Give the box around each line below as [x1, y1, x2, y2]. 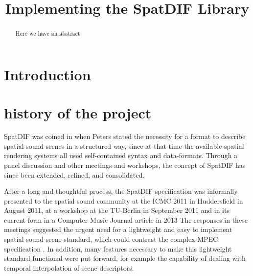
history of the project [4, 103, 152, 123]
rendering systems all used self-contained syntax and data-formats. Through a [4, 150, 238, 161]
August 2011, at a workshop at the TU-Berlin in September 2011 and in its [4, 205, 230, 215]
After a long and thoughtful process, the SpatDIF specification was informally [4, 186, 238, 196]
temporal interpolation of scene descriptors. [4, 262, 134, 273]
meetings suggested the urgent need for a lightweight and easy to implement [4, 224, 232, 234]
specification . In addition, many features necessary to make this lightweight [4, 243, 232, 253]
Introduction [4, 64, 91, 84]
